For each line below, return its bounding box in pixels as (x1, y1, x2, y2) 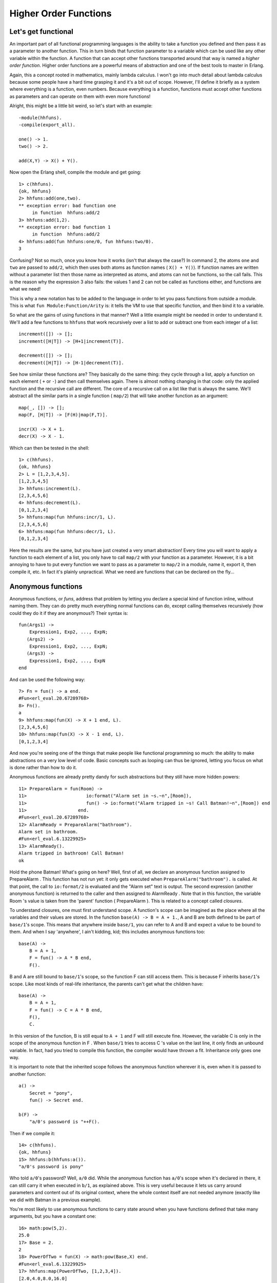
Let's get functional (9, 27, 74, 36)
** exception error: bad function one (18, 203, 116, 208)
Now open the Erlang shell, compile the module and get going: (9, 169, 142, 176)
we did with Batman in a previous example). (9, 1196, 102, 1203)
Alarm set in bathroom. (18, 829, 78, 835)
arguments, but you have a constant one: (9, 1213, 96, 1219)
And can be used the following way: (9, 676, 86, 683)
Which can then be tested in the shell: (9, 444, 90, 451)
